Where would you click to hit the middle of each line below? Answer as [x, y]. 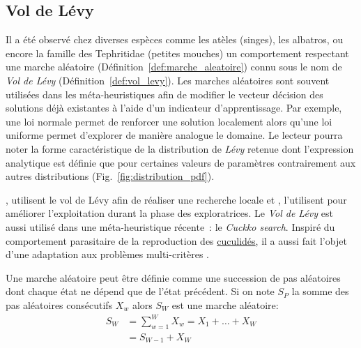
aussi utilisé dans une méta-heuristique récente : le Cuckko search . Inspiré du [170, 226]
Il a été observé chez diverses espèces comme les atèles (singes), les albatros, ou [175, 39]
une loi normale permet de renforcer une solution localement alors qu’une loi [169, 121]
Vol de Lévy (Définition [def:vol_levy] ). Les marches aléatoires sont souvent [168, 80]
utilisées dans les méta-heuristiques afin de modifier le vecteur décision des [164, 94]
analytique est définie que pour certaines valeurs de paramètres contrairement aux [181, 162]
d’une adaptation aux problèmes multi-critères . [107, 254]
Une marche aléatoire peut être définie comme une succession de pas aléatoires [173, 277]
